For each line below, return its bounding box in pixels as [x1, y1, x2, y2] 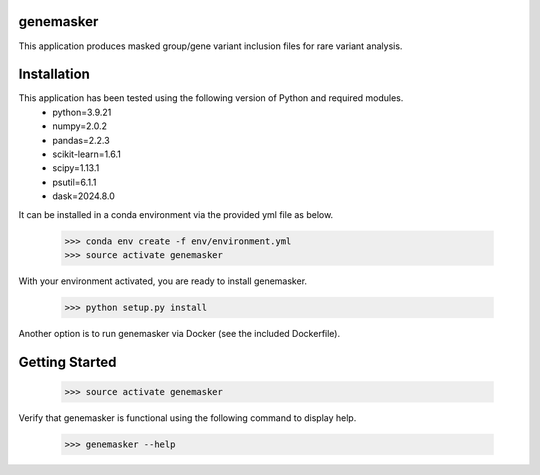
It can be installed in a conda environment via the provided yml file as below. [18, 208, 334, 220]
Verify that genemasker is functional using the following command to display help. [18, 411, 357, 424]
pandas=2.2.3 [52, 134, 110, 146]
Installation [18, 66, 90, 83]
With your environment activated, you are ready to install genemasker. [18, 275, 308, 287]
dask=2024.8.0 [52, 190, 115, 202]
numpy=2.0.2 [52, 120, 107, 132]
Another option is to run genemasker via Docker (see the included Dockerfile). [18, 327, 340, 339]
